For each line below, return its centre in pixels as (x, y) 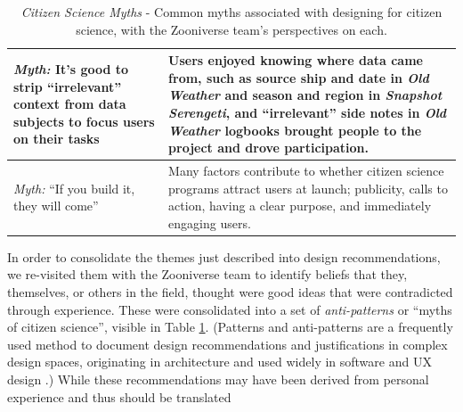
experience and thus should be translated (119, 396)
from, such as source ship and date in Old (299, 77)
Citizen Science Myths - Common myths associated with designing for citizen (231, 12)
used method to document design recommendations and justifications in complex (227, 344)
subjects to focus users (84, 121)
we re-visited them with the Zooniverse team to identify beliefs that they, (207, 274)
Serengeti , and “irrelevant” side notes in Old (308, 112)
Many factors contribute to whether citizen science (306, 170)
